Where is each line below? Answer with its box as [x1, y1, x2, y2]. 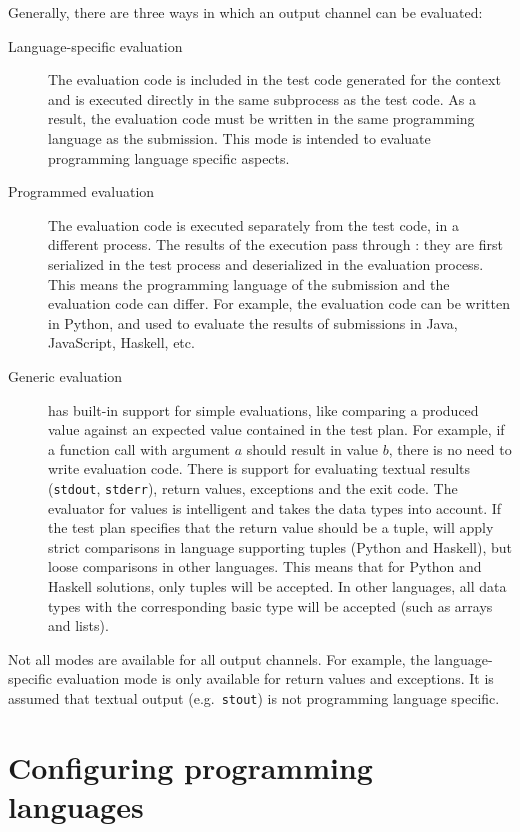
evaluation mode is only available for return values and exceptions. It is [56, 668, 494, 689]
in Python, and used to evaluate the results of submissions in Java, [48, 312, 458, 333]
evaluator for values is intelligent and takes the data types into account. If [48, 497, 502, 518]
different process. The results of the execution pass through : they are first [48, 234, 503, 255]
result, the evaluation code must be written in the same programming [48, 108, 475, 129]
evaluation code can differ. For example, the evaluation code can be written [48, 293, 510, 314]
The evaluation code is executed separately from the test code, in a [48, 214, 459, 235]
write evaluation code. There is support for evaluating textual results [48, 458, 471, 479]
